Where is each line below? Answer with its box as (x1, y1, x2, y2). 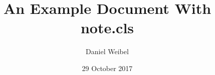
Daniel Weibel (86, 46, 129, 57)
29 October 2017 (82, 63, 133, 73)
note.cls (80, 17, 134, 38)
